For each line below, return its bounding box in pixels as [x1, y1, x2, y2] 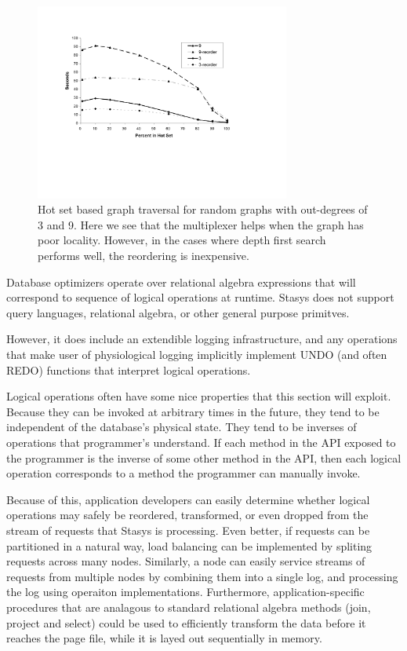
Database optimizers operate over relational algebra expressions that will [6, 273, 356, 290]
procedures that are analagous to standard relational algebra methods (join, [6, 598, 371, 615]
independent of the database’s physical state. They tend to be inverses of [6, 419, 357, 435]
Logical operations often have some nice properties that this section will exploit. [6, 388, 391, 404]
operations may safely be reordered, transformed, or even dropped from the [6, 507, 369, 523]
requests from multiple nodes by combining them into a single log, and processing [6, 568, 398, 584]
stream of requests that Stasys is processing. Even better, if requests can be [6, 521, 370, 538]
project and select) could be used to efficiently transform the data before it [6, 614, 366, 631]
